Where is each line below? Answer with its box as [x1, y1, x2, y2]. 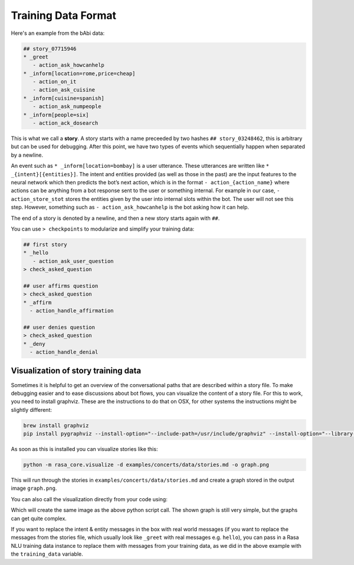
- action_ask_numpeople [32, 103, 101, 110]
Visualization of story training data [11, 366, 142, 376]
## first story [23, 241, 67, 248]
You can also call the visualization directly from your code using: [11, 495, 168, 502]
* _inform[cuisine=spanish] [23, 95, 104, 102]
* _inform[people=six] [23, 111, 89, 118]
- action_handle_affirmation [29, 307, 114, 314]
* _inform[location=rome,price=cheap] [23, 70, 136, 77]
